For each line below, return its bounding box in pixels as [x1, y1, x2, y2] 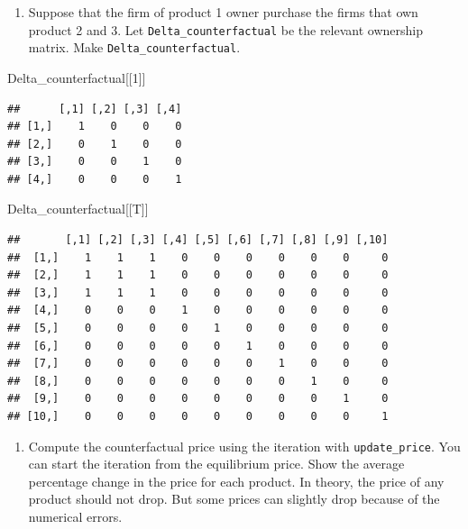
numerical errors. [28, 507, 123, 526]
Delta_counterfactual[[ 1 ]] [7, 68, 146, 87]
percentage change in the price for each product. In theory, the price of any [28, 471, 445, 490]
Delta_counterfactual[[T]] [7, 199, 149, 218]
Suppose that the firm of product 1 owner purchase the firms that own [28, 3, 418, 21]
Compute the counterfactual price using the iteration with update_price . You [28, 436, 461, 455]
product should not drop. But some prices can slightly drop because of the [28, 489, 440, 508]
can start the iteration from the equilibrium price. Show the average [28, 454, 405, 473]
